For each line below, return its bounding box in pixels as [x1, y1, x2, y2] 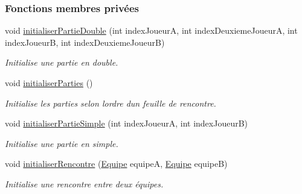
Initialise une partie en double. [5, 56, 118, 69]
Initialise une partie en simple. [5, 137, 118, 149]
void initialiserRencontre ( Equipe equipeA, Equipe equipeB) [5, 157, 228, 170]
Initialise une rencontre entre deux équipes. [5, 177, 164, 190]
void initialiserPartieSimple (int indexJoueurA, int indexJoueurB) [5, 117, 248, 130]
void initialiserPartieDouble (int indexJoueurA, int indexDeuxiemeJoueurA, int [5, 24, 298, 37]
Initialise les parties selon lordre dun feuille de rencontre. [5, 96, 216, 109]
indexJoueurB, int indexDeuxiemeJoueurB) [5, 36, 165, 48]
